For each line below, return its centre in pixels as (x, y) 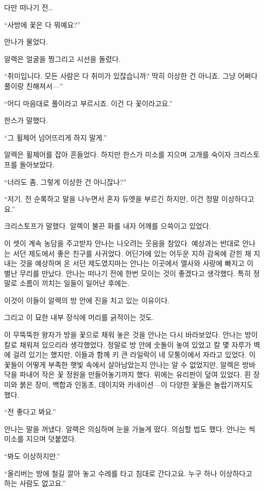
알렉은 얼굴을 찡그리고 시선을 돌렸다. (62, 58)
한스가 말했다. (26, 120)
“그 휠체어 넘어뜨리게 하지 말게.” (56, 137)
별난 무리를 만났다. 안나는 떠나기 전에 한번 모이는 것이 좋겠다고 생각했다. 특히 (128, 273)
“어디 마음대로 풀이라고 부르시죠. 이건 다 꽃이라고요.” (88, 103)
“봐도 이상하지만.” (32, 456)
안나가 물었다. (26, 42)
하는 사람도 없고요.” (35, 483)
